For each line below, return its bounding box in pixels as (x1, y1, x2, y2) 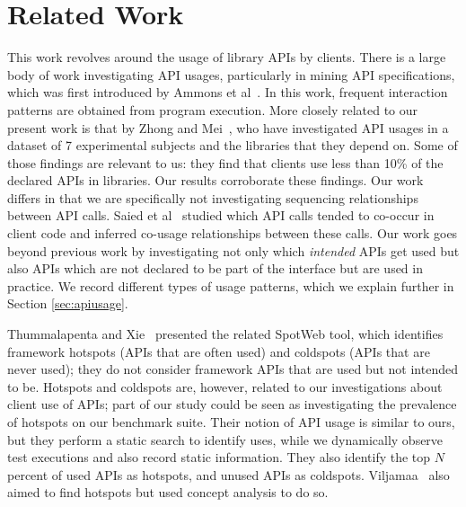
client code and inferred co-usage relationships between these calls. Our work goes (7, 224, 458, 243)
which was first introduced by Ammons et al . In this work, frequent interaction (7, 83, 448, 102)
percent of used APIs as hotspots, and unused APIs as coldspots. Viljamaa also (7, 465, 450, 484)
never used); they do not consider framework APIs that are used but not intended (7, 360, 458, 378)
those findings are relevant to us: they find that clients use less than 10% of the (7, 153, 444, 172)
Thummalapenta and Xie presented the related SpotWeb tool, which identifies (7, 325, 444, 343)
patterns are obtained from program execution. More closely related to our (7, 100, 418, 119)
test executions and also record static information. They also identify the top (7, 448, 431, 467)
